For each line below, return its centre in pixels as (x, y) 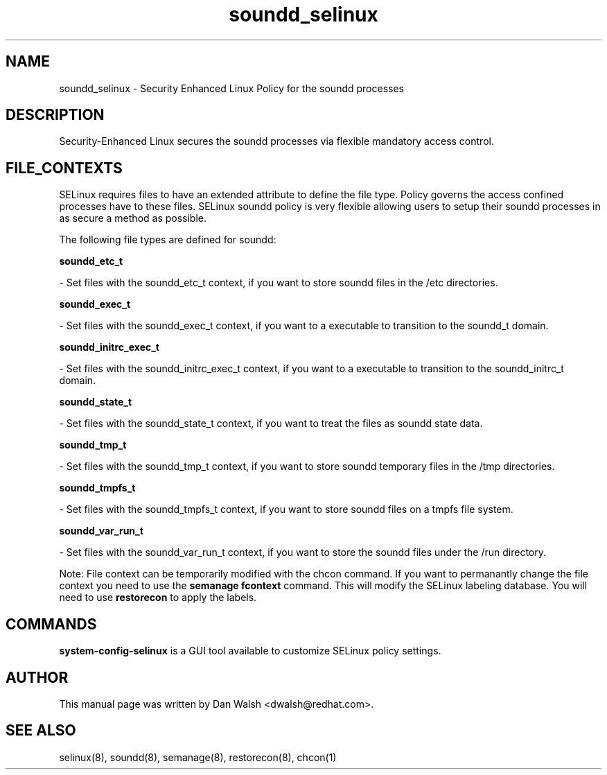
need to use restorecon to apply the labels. (158, 598)
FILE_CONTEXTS (64, 168)
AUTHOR (37, 677)
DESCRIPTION (55, 115)
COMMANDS (51, 624)
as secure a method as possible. (133, 218)
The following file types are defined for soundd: (168, 240)
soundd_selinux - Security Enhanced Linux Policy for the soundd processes (231, 88)
